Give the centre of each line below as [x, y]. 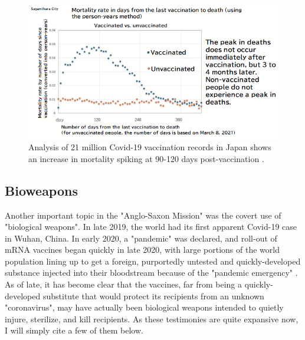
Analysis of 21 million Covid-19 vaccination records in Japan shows [150, 147]
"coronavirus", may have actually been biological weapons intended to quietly [144, 307]
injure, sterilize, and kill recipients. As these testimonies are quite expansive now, [152, 318]
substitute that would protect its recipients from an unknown [153, 296]
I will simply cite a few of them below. [74, 330]
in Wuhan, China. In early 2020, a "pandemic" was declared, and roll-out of [141, 238]
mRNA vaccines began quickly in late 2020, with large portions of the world [142, 250]
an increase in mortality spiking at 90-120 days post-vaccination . [146, 158]
